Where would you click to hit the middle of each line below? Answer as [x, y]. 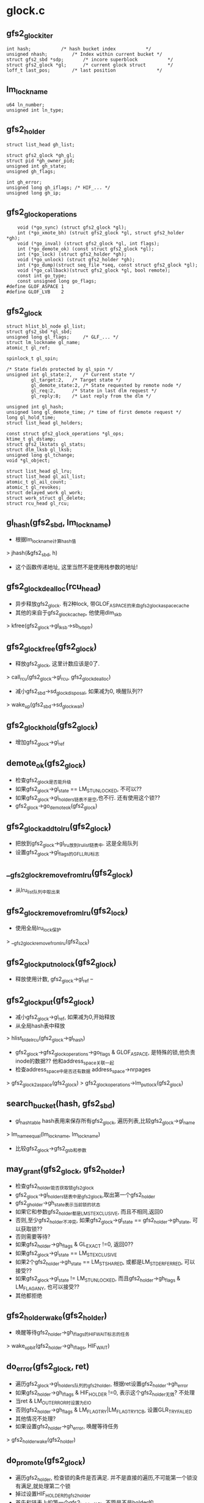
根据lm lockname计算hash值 [46, 540]
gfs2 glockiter [30, 34]
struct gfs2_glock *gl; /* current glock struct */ [90, 65]
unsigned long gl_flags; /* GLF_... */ [63, 337]
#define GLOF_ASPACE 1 [35, 287]
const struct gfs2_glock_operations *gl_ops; [65, 434]
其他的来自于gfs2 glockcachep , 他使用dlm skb [68, 613]
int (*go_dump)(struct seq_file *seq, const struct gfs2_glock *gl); [108, 265]
